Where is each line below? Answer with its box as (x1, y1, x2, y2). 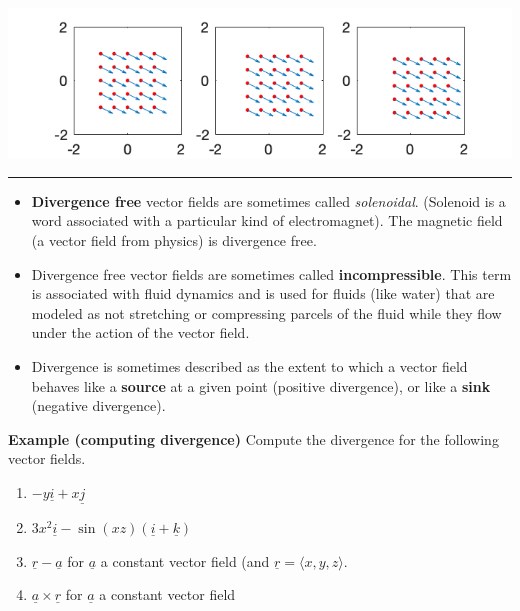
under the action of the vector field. (31, 322, 250, 343)
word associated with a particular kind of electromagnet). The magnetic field (31, 210, 503, 231)
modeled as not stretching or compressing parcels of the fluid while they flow (31, 302, 502, 323)
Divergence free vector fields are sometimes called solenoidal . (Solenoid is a (31, 190, 506, 211)
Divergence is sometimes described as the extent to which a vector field (31, 355, 468, 376)
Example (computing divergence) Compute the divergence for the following (8, 428, 499, 449)
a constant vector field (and (100, 550, 270, 571)
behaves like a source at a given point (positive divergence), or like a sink (31, 375, 491, 396)
